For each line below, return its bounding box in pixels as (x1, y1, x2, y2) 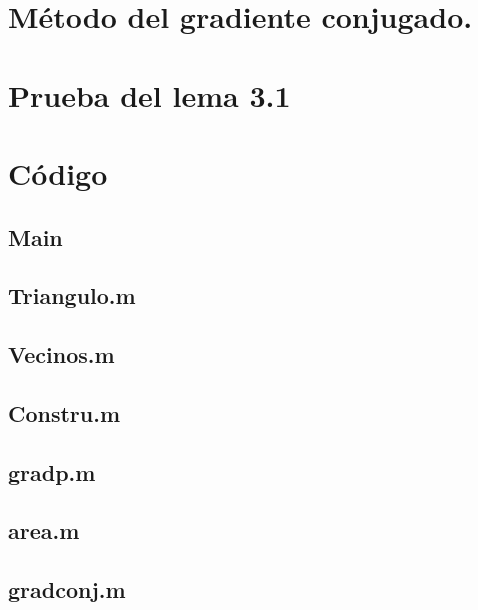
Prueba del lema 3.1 (8, 74, 291, 115)
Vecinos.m (8, 339, 115, 370)
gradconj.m (8, 574, 126, 605)
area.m (8, 515, 80, 546)
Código (8, 152, 108, 193)
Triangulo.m (8, 280, 136, 311)
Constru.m (8, 397, 121, 428)
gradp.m (8, 456, 96, 487)
